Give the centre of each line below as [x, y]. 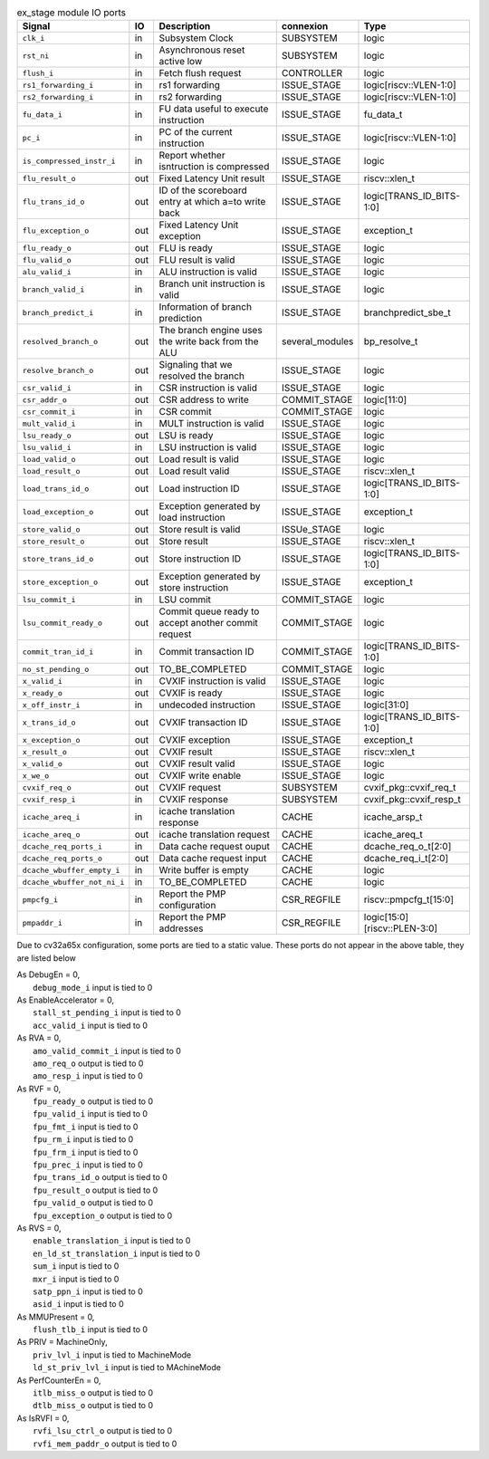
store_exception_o [60, 582]
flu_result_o [49, 178]
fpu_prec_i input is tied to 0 [88, 1165]
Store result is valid [200, 530]
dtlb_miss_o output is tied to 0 [93, 1406]
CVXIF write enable [200, 776]
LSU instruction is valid [208, 447]
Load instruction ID [199, 489]
